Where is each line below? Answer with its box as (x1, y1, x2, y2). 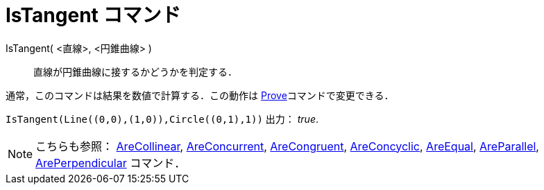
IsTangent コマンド (6, 3, 181, 27)
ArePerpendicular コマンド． (35, 155, 186, 170)
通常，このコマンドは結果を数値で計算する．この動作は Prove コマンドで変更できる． (6, 89, 394, 101)
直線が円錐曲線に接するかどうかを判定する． (33, 65, 237, 78)
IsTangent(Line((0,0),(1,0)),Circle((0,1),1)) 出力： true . (6, 112, 319, 125)
